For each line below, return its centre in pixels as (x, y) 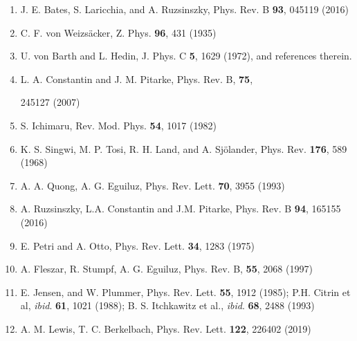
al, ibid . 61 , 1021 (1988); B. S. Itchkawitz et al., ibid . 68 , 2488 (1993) (167, 305)
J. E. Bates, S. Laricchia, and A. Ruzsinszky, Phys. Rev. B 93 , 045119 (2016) (184, 9)
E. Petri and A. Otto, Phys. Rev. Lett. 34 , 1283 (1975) (137, 245)
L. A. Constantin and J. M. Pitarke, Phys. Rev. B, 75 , (137, 79)
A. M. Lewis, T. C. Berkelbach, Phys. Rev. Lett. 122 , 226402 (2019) (166, 328)
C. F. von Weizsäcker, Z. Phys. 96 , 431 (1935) (118, 32)
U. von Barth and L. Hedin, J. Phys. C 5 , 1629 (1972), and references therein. (186, 56)
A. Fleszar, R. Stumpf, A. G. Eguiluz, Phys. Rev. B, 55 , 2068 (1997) (166, 269)
